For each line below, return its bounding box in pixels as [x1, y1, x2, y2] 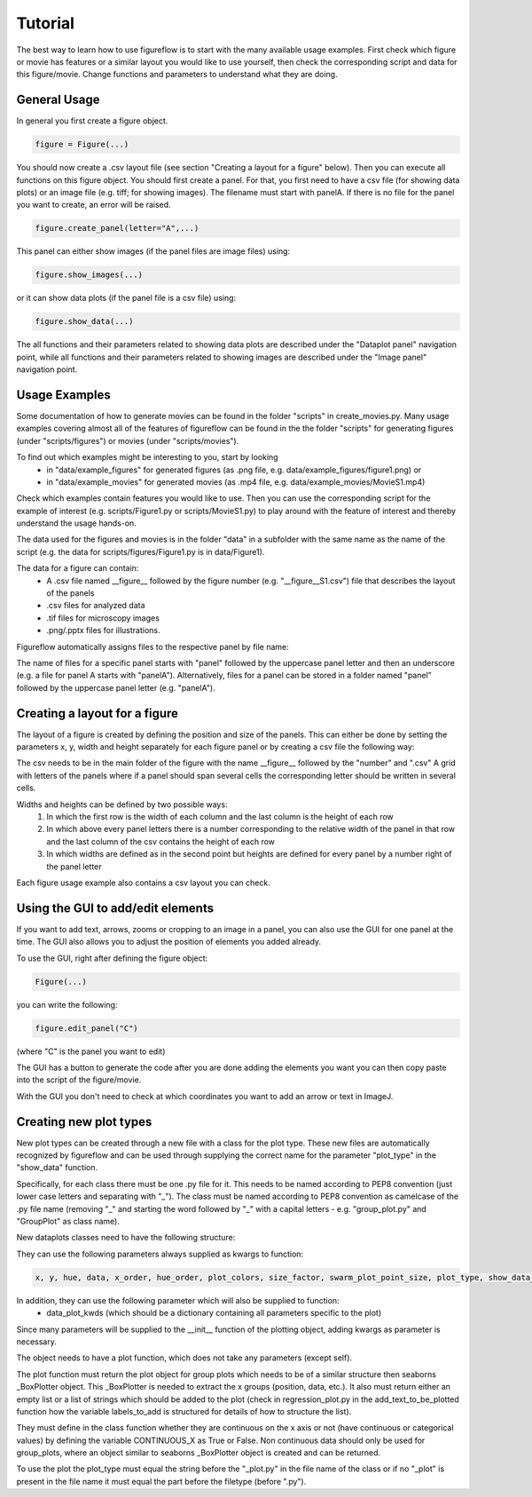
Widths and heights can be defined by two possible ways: [16, 799, 228, 810]
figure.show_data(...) [35, 316, 134, 327]
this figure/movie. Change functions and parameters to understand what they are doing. [16, 69, 338, 80]
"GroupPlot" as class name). [16, 1216, 120, 1227]
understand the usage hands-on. [16, 518, 137, 528]
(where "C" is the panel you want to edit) [16, 1046, 166, 1057]
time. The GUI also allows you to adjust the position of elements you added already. [16, 937, 322, 947]
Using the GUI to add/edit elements [16, 900, 215, 915]
